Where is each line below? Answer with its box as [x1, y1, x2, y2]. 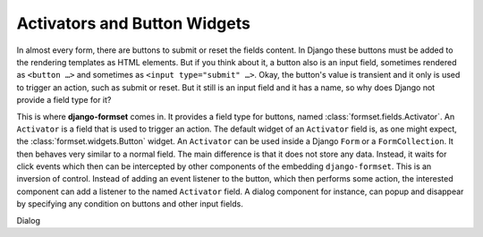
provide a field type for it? [16, 95, 112, 106]
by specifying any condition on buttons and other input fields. [16, 199, 243, 209]
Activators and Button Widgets [16, 13, 250, 33]
